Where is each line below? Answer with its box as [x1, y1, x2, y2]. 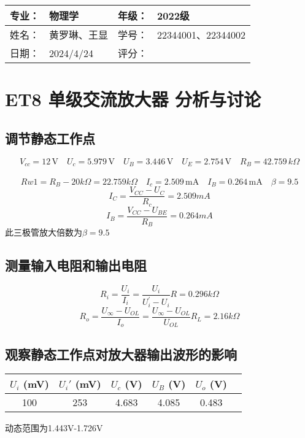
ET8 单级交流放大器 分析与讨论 [5, 86, 261, 112]
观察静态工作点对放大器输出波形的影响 [5, 344, 237, 363]
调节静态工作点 [5, 128, 95, 147]
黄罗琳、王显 [49, 28, 109, 42]
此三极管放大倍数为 [5, 226, 82, 239]
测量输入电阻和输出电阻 [5, 256, 147, 275]
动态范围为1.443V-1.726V [5, 421, 103, 434]
